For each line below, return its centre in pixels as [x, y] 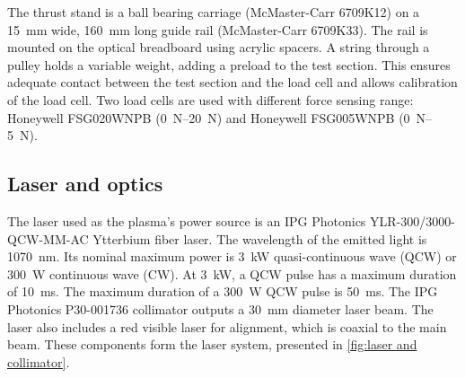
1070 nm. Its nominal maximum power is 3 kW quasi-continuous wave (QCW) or [232, 256]
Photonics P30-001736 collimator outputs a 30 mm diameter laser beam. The [220, 308]
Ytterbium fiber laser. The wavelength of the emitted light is [260, 238]
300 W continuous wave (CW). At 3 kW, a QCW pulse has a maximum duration [232, 273]
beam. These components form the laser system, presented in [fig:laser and [212, 344]
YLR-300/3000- [412, 220]
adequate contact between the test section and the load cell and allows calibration [232, 82]
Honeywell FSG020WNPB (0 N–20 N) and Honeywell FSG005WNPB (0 [209, 117]
